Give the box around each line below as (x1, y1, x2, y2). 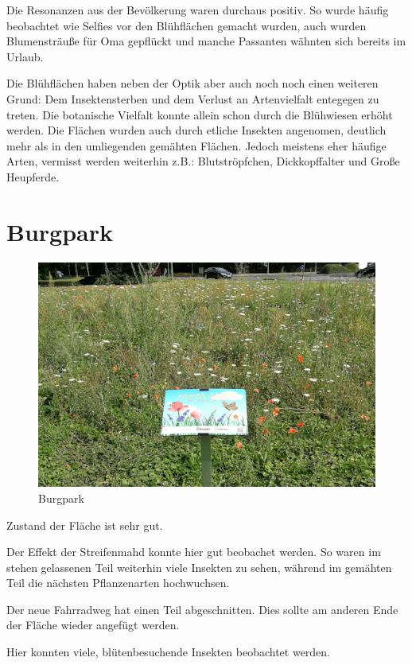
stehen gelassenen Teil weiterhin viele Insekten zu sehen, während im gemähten (6, 558, 392, 575)
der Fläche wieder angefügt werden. (6, 616, 180, 633)
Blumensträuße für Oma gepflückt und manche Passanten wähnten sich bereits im (6, 33, 406, 49)
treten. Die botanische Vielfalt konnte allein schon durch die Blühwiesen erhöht (6, 106, 393, 122)
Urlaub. (6, 48, 44, 64)
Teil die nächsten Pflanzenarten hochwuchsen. (6, 574, 230, 591)
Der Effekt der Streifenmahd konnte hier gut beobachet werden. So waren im (6, 543, 381, 560)
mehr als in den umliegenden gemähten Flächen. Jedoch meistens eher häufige (6, 137, 387, 154)
